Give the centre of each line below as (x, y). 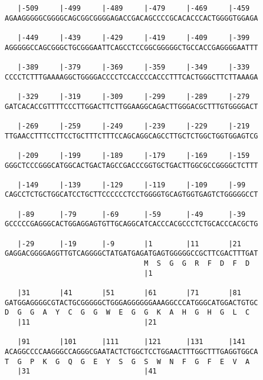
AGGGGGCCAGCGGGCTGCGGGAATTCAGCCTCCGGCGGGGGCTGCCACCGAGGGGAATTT (131, 47)
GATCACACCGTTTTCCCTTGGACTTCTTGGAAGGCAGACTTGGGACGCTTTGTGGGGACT (131, 106)
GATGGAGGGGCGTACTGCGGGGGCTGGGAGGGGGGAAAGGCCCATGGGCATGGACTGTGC (131, 303)
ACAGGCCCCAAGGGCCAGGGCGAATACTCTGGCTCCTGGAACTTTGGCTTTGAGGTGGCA (131, 351)
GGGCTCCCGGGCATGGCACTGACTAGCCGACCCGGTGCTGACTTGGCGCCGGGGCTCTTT (131, 165)
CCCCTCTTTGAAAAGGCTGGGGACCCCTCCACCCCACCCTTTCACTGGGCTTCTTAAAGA (131, 77)
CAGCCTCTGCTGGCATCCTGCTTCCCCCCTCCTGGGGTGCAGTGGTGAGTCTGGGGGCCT (131, 195)
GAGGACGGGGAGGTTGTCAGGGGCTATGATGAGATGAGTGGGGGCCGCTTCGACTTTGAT (131, 254)
